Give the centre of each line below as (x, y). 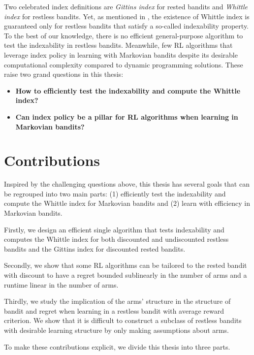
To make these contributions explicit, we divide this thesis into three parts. (117, 346)
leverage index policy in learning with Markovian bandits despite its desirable (121, 54)
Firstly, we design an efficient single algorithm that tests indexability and (114, 229)
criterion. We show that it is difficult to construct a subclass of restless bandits (123, 320)
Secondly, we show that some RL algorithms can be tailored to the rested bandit (126, 265)
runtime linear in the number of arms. (61, 284)
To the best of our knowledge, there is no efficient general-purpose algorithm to (124, 35)
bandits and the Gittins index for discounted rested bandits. (95, 248)
